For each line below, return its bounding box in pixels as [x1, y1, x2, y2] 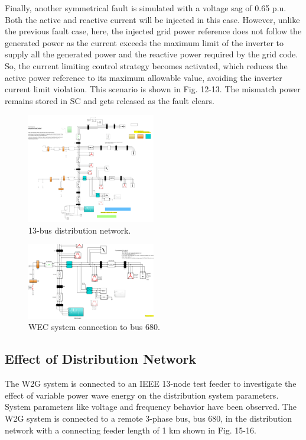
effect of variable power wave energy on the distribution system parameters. [5, 389, 279, 401]
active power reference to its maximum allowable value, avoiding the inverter [5, 71, 282, 83]
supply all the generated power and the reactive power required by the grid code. [5, 48, 298, 60]
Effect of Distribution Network [5, 350, 197, 368]
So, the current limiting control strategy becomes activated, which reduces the [5, 59, 288, 72]
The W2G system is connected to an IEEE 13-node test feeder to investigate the [5, 377, 297, 390]
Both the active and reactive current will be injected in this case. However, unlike [5, 13, 300, 25]
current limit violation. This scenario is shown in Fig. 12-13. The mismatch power [5, 83, 301, 95]
